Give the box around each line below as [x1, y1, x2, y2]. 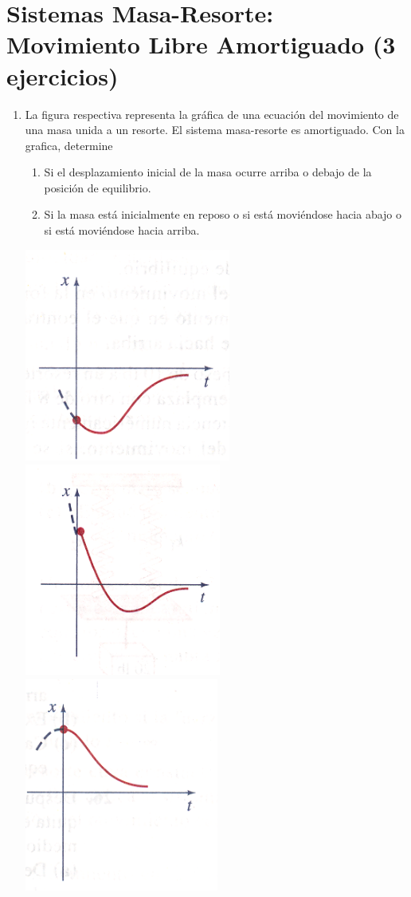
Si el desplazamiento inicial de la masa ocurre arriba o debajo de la [44, 164, 372, 180]
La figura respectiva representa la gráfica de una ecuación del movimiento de [25, 105, 399, 122]
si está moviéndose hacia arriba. [44, 222, 200, 239]
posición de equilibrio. [44, 179, 151, 196]
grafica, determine [25, 136, 113, 153]
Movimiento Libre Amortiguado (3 [6, 28, 396, 61]
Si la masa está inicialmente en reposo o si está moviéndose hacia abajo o [44, 206, 402, 223]
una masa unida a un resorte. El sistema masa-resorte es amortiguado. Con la [25, 121, 405, 138]
